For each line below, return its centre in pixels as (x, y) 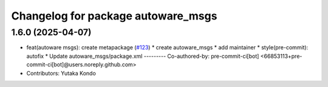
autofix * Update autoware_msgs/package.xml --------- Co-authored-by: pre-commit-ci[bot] (143, 56)
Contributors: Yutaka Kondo (61, 73)
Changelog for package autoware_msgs (114, 16)
